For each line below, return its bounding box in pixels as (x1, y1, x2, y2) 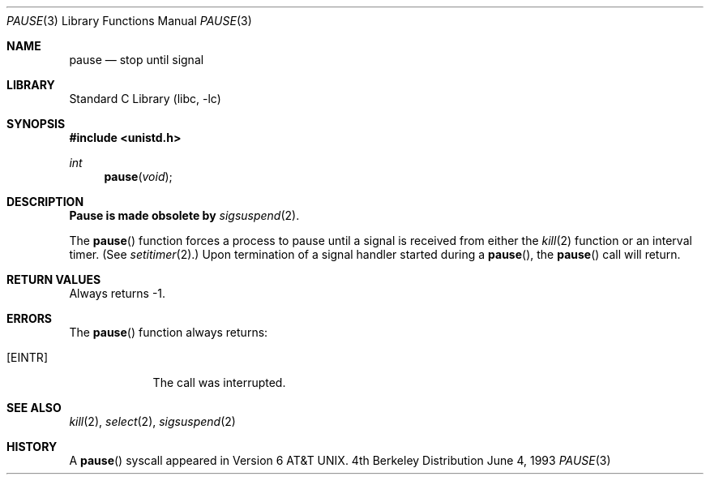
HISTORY (6, 440, 58, 453)
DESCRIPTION (6, 195, 84, 208)
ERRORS (6, 311, 53, 325)
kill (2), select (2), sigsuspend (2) (69, 414, 236, 428)
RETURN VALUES (6, 273, 101, 286)
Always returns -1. (69, 286, 166, 300)
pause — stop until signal (69, 53, 204, 67)
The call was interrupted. (152, 376, 286, 389)
